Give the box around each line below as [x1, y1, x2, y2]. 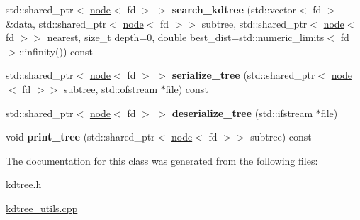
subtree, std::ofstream [64, 81, 158, 96]
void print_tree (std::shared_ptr [6, 129, 155, 144]
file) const [165, 81, 208, 96]
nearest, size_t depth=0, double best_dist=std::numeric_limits [47, 30, 325, 45]
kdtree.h [6, 177, 42, 192]
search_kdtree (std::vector [171, 2, 296, 16]
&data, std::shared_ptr [6, 16, 107, 31]
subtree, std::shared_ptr [201, 16, 308, 31]
